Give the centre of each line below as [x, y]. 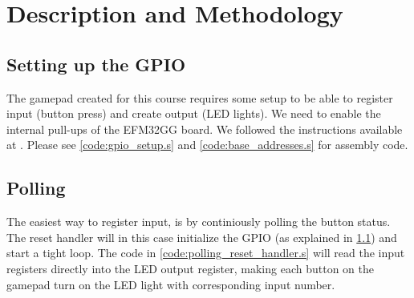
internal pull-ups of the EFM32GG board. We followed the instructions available [205, 129]
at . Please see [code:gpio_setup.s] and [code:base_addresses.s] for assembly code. [207, 145]
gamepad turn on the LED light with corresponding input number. [171, 284]
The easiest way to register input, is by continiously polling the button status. [199, 221]
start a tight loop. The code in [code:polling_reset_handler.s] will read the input [206, 253]
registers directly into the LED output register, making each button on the [190, 268]
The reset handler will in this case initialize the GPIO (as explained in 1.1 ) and [202, 237]
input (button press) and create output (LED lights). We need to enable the [194, 113]
